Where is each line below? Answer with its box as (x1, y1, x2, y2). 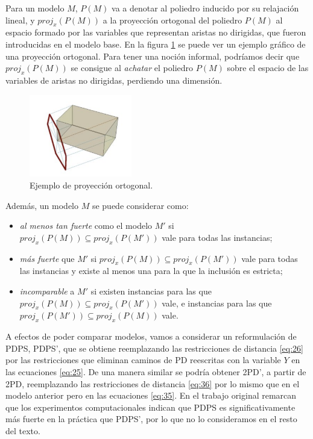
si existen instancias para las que (90, 285, 212, 297)
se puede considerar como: (92, 199, 189, 211)
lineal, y (5, 13, 35, 26)
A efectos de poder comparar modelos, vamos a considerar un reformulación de (5, 330, 297, 343)
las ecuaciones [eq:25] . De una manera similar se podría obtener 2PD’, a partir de (5, 366, 306, 378)
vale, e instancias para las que (162, 296, 272, 309)
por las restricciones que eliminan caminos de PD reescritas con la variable (5, 353, 281, 366)
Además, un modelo (5, 199, 79, 211)
